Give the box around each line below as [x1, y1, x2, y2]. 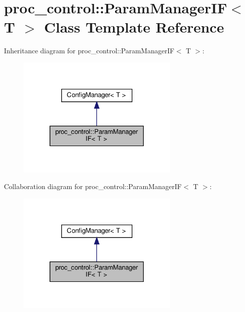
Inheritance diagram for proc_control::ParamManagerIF [4, 45, 174, 56]
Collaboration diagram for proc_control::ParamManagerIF [4, 181, 182, 191]
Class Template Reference [44, 17, 224, 37]
